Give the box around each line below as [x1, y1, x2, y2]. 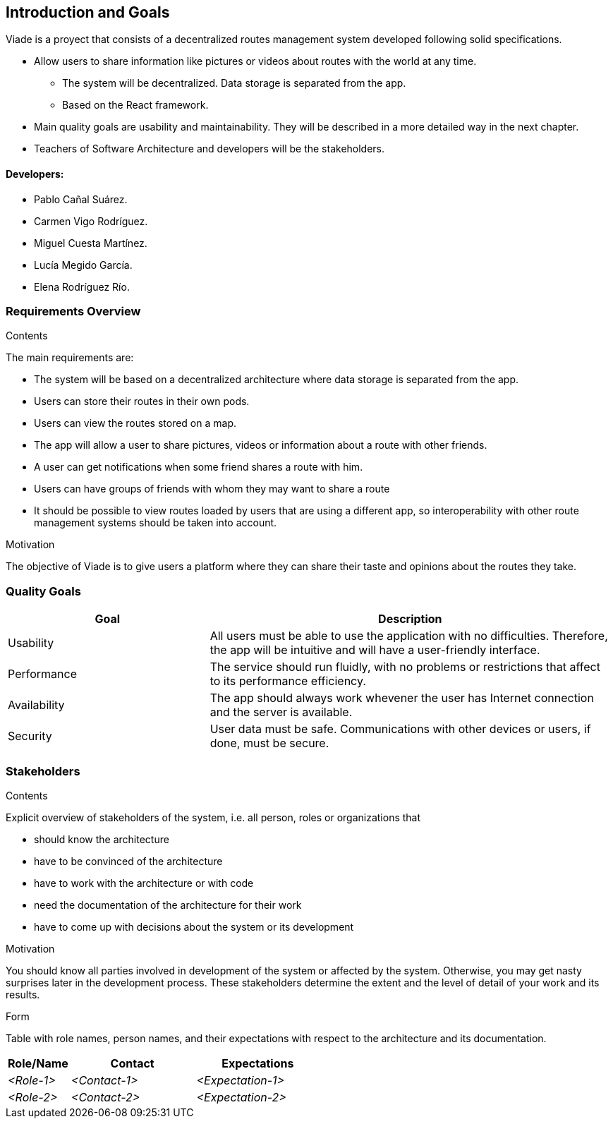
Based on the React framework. [62, 99, 209, 111]
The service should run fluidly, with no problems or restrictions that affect [210, 660, 600, 675]
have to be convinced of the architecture [34, 854, 223, 867]
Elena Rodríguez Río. [34, 280, 130, 293]
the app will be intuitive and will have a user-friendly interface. [210, 643, 540, 658]
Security [8, 729, 52, 744]
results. [6, 988, 40, 1001]
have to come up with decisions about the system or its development [34, 920, 354, 933]
